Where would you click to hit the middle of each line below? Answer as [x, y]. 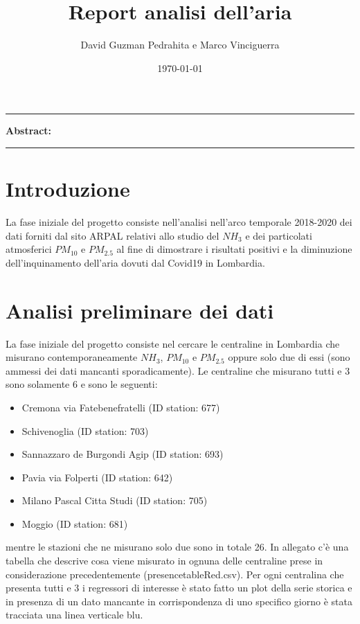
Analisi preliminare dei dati [140, 310]
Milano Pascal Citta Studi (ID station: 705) [115, 500]
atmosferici [29, 249]
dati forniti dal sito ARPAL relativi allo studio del [112, 235]
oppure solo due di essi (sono [289, 357]
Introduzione [68, 189]
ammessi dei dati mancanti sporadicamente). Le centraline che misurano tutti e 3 [178, 370]
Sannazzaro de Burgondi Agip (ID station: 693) [123, 454]
